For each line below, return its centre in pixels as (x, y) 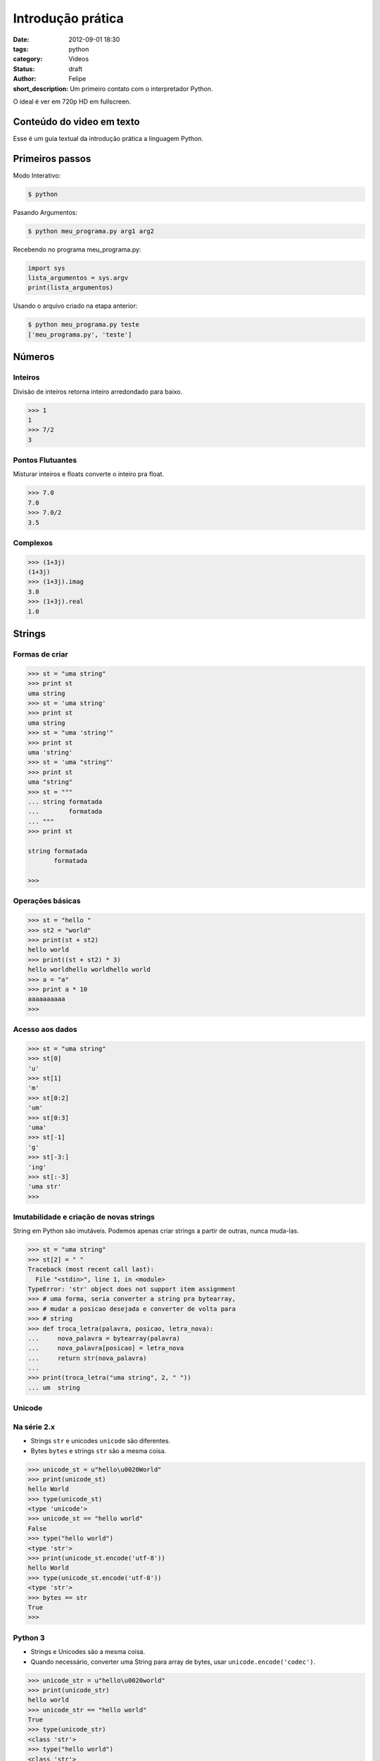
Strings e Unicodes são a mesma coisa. (88, 1652)
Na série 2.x (34, 1426)
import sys (46, 268)
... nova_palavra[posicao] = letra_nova (106, 1348)
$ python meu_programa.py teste (84, 325)
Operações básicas (47, 901)
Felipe (77, 79)
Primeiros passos (52, 158)
